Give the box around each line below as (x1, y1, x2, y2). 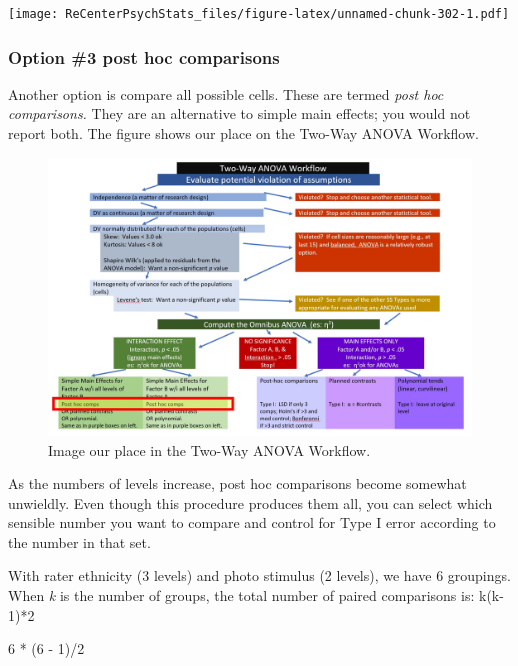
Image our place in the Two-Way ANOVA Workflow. (48, 439, 371, 460)
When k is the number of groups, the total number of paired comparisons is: (8, 585, 475, 606)
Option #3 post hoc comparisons (8, 44, 280, 69)
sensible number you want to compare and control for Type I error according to (8, 512, 496, 533)
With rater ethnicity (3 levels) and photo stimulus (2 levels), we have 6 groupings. (8, 565, 511, 586)
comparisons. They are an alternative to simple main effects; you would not (8, 103, 471, 124)
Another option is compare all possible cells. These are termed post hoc (8, 83, 444, 104)
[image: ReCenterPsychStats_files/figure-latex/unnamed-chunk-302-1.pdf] (8, 7, 510, 21)
